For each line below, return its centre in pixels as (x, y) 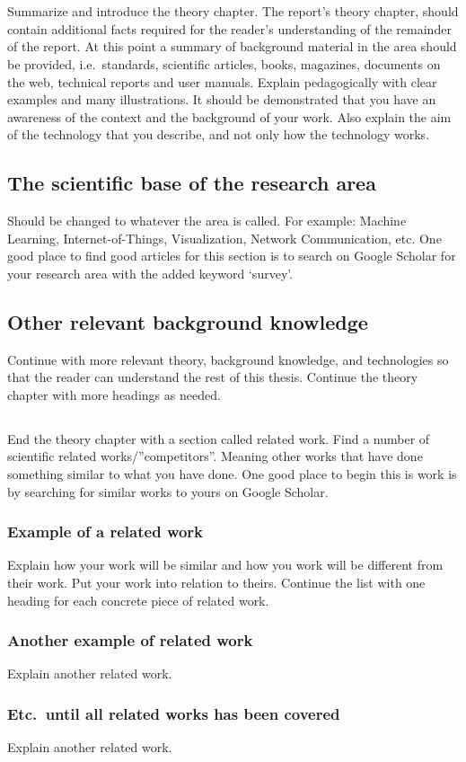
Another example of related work (130, 640)
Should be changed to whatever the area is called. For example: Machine (207, 221)
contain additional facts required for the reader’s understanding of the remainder (229, 28)
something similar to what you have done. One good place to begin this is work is (232, 474)
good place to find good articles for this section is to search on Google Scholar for (232, 256)
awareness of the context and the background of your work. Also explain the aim (229, 116)
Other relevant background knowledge (188, 321)
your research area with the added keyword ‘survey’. (150, 273)
